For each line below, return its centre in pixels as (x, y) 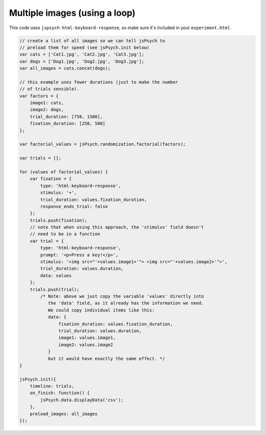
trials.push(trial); (55, 289)
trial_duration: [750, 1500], (66, 117)
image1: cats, (47, 103)
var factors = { (39, 96)
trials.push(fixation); (58, 220)
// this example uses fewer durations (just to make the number (99, 82)
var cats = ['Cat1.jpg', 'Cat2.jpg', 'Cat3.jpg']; (82, 55)
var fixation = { (51, 179)
